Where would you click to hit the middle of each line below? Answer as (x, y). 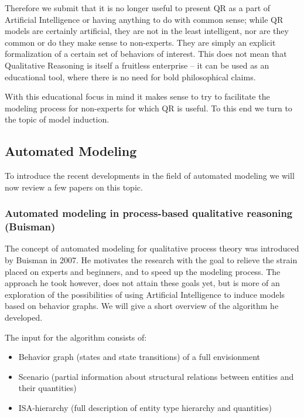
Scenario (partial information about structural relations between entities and (156, 376)
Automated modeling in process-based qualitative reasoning (149, 213)
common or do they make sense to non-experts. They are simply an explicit (140, 42)
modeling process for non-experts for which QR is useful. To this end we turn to (148, 108)
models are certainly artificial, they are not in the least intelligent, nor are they (147, 31)
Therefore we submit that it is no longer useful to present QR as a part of (138, 8)
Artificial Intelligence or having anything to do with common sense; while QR (144, 19)
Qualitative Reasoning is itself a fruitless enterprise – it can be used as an (137, 65)
